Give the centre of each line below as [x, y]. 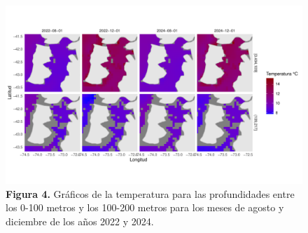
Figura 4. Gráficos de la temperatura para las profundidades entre [150, 193]
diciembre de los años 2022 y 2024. [80, 221]
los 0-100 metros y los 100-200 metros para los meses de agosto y [145, 207]
